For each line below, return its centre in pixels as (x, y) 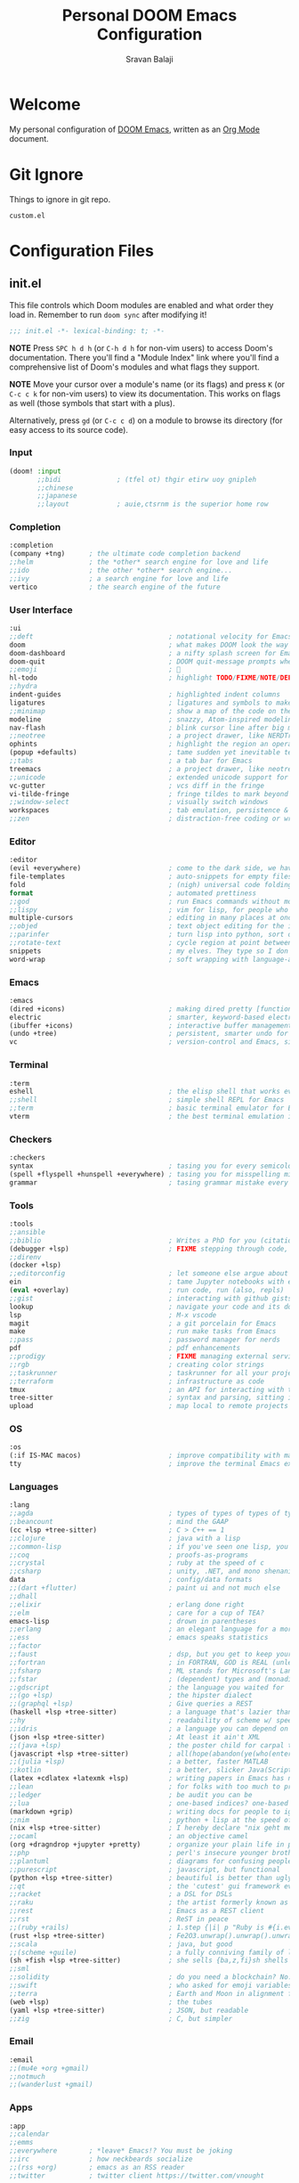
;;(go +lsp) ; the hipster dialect (131, 1696)
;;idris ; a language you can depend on (149, 1729)
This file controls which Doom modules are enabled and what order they (141, 305)
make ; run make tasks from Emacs (143, 1332)
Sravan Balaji (149, 59)
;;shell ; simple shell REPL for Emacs (147, 1100)
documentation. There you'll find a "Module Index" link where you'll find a (144, 357)
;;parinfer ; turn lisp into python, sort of (153, 935)
